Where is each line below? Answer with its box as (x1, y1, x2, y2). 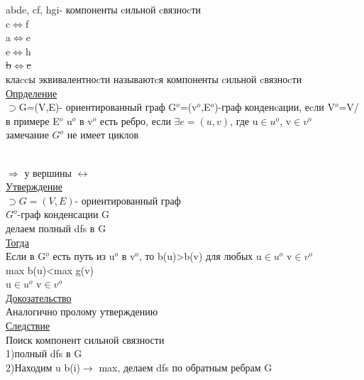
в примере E (6, 113, 60, 128)
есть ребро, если (99, 113, 171, 128)
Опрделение (6, 85, 57, 100)
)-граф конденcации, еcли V (214, 99, 335, 114)
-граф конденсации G (17, 207, 110, 222)
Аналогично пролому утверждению (6, 304, 158, 319)
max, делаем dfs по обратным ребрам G (99, 359, 272, 374)
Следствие (6, 318, 50, 333)
